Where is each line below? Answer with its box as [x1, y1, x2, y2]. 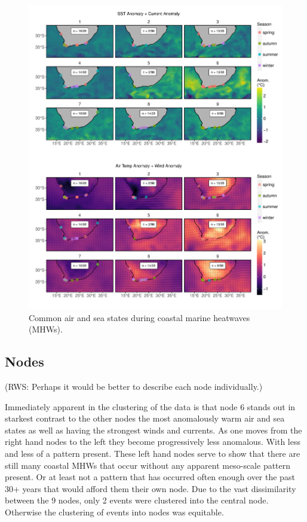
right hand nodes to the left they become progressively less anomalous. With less [5, 435, 300, 448]
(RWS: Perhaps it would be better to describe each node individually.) [5, 380, 263, 392]
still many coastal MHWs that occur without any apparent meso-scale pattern [5, 459, 291, 471]
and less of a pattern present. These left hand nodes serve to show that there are [5, 447, 300, 459]
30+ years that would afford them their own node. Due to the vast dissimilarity [5, 482, 296, 494]
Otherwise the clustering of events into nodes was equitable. [5, 505, 224, 518]
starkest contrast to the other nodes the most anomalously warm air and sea [5, 412, 285, 425]
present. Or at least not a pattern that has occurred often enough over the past [5, 471, 295, 483]
